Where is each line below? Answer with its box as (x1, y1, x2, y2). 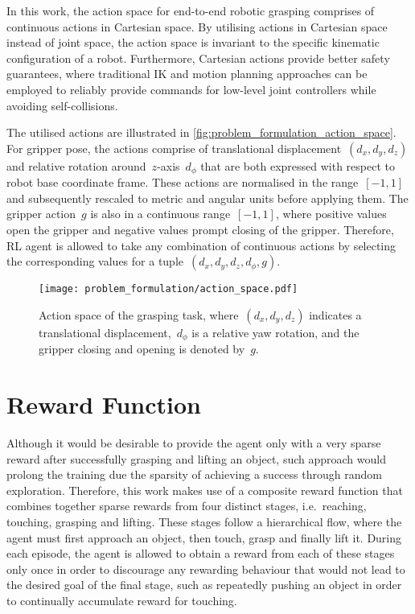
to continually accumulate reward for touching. (6, 591, 237, 608)
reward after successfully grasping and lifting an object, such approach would (6, 450, 386, 467)
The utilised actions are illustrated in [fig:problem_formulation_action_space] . (6, 124, 397, 141)
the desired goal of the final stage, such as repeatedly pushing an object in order (6, 576, 402, 593)
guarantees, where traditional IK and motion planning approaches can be (6, 65, 368, 82)
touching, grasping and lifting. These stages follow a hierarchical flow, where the (6, 513, 402, 530)
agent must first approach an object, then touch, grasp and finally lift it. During (6, 529, 402, 546)
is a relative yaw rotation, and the (191, 323, 360, 340)
